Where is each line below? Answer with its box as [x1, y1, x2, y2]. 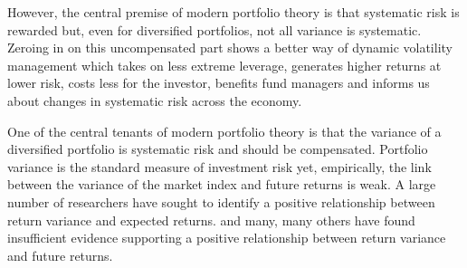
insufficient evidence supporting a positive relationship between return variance [7, 228, 446, 247]
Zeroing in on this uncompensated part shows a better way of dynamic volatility [7, 38, 453, 57]
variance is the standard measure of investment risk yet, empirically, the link [7, 157, 432, 176]
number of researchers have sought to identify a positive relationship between [7, 192, 435, 211]
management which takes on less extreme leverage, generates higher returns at [7, 55, 442, 74]
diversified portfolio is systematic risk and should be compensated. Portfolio [7, 139, 428, 158]
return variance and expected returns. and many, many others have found [7, 210, 415, 229]
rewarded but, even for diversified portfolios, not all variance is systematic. [7, 20, 422, 39]
